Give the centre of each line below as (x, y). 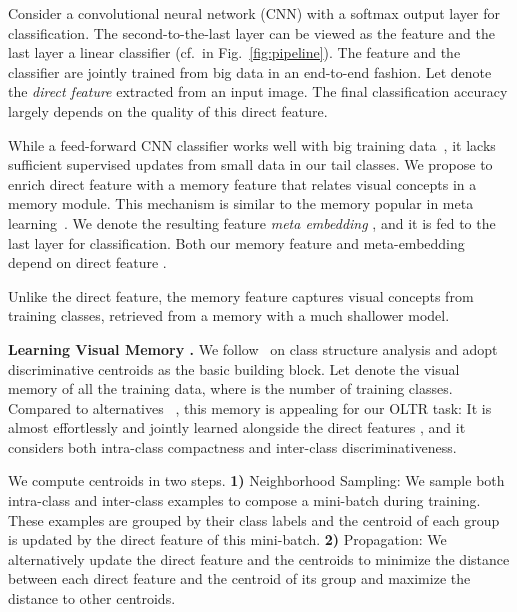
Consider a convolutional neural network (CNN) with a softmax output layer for (254, 13)
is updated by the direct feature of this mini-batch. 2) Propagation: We (227, 539)
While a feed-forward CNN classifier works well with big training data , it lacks (252, 144)
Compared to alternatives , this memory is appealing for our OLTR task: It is (250, 407)
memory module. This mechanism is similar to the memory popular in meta (241, 203)
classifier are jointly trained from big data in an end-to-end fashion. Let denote (250, 71)
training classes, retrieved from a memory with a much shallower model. (229, 315)
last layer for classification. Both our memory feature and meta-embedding (236, 242)
